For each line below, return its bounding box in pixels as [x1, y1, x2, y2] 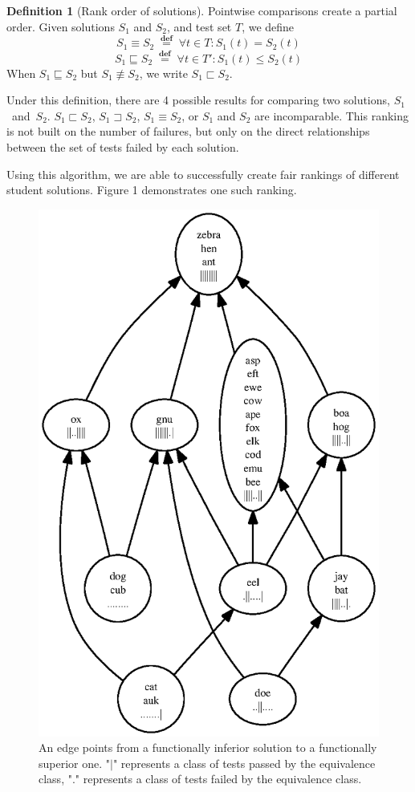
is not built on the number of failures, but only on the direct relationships [6, 123, 370, 140]
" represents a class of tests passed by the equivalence [112, 754, 376, 771]
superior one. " [39, 754, 111, 771]
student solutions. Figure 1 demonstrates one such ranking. [6, 181, 297, 198]
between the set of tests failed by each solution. [6, 139, 239, 155]
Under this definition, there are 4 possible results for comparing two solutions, [6, 91, 390, 108]
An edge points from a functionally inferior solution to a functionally [39, 739, 377, 756]
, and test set [167, 18, 232, 35]
